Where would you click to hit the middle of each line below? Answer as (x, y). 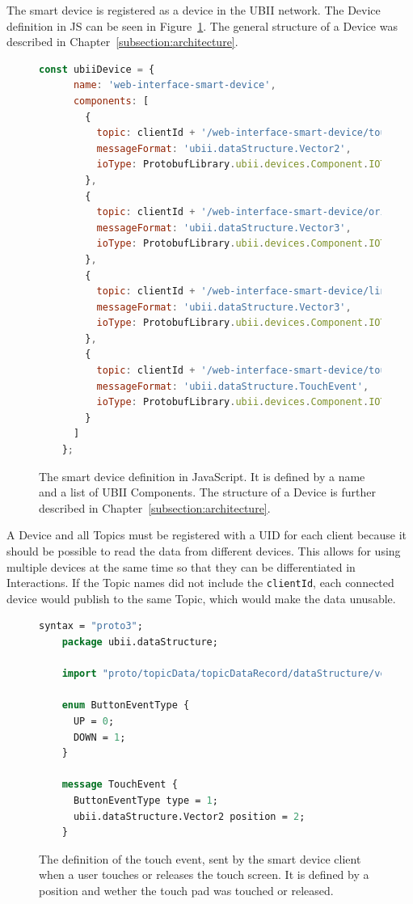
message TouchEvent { (120, 785)
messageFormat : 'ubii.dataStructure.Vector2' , (224, 148)
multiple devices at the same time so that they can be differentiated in (181, 566)
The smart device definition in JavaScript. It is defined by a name (202, 476)
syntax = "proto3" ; (91, 626)
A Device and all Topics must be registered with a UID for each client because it (207, 535)
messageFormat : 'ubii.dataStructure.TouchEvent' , (233, 386)
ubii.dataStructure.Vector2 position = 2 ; (189, 816)
